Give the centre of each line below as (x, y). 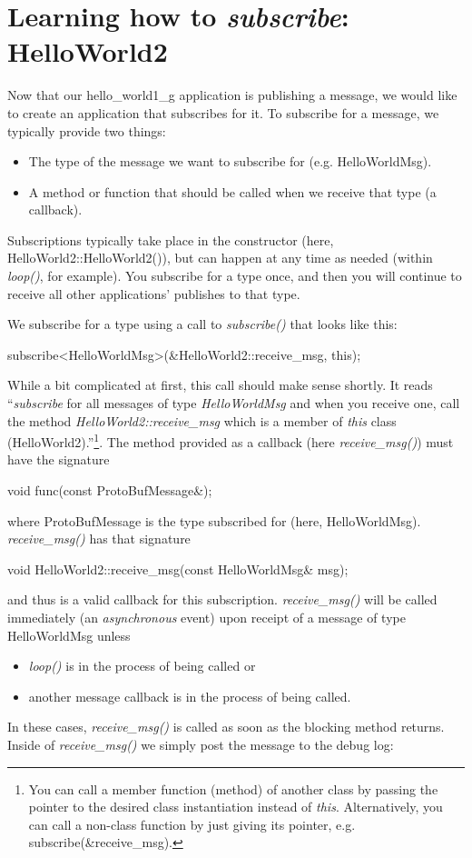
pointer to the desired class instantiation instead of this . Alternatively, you (236, 807)
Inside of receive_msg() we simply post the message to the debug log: (201, 744)
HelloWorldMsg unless (69, 635)
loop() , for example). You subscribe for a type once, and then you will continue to (235, 276)
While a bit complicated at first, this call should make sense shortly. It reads (220, 385)
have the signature (59, 459)
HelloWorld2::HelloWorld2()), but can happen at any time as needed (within (220, 258)
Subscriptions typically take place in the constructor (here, (171, 239)
